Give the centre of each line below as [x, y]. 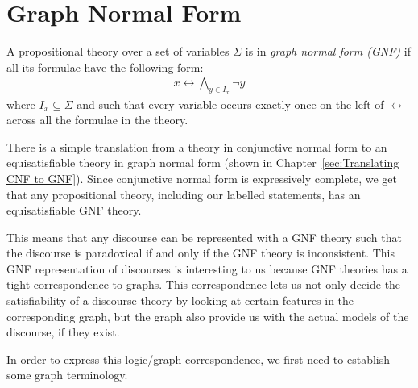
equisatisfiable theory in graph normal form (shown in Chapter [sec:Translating [203, 163]
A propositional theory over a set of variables [118, 51]
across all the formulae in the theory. [97, 120]
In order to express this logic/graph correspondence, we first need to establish [199, 359]
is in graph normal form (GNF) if [328, 51]
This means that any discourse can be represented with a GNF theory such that [204, 237]
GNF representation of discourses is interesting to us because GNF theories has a [207, 268]
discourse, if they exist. [63, 332]
